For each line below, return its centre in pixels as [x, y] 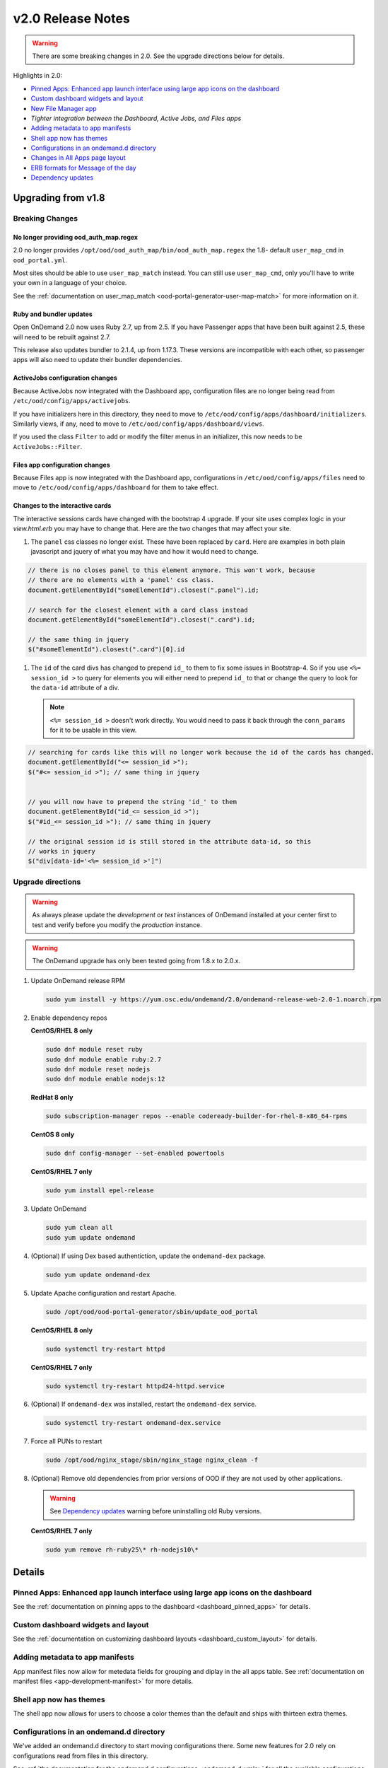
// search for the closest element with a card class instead [138, 610]
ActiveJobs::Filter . [48, 446]
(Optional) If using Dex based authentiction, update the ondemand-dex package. [148, 1256]
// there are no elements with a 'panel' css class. [121, 580]
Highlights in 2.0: [38, 76]
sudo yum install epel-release [100, 1191]
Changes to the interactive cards [62, 506]
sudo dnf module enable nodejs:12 [105, 1079]
